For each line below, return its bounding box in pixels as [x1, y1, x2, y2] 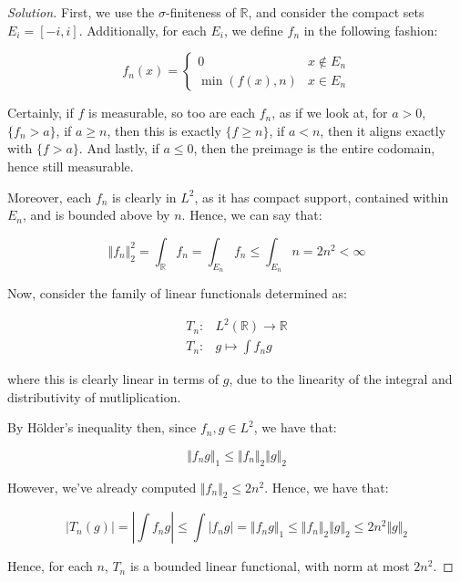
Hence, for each [7, 556, 93, 576]
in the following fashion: [303, 20, 438, 39]
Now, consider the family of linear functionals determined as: [7, 283, 347, 302]
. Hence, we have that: [264, 477, 389, 496]
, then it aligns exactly [320, 120, 446, 140]
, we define [223, 20, 283, 39]
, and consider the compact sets [248, 3, 424, 21]
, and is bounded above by [23, 205, 170, 224]
